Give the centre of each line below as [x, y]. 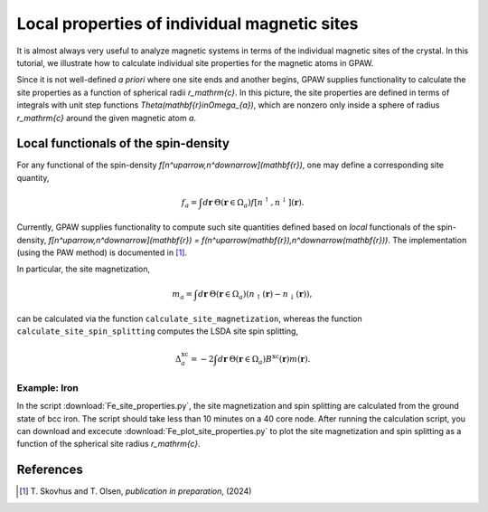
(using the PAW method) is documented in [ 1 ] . [102, 252]
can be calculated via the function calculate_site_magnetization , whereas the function [189, 318]
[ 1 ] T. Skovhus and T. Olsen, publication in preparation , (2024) [136, 491]
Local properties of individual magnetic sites [188, 24]
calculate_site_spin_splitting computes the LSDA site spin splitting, [157, 331]
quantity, [33, 177]
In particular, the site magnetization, [84, 269]
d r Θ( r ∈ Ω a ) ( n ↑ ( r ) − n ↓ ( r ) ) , [255, 295]
